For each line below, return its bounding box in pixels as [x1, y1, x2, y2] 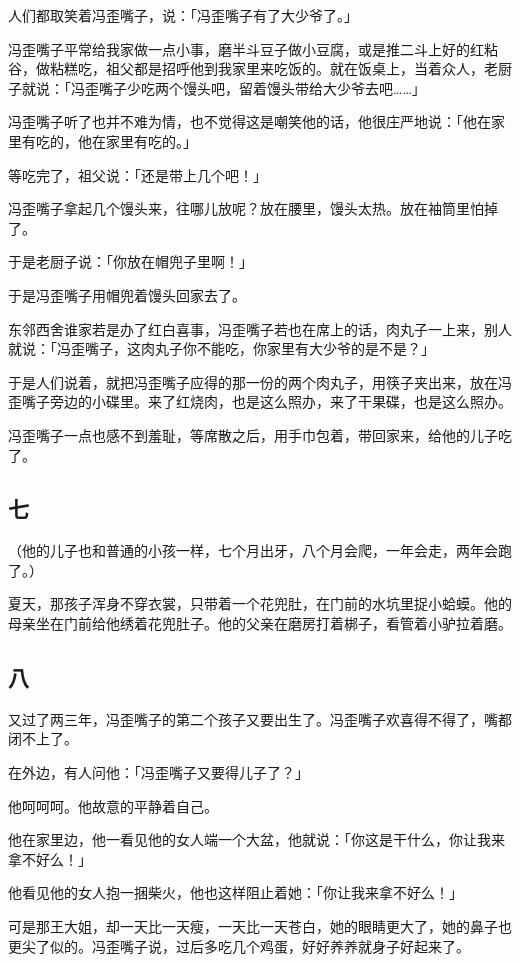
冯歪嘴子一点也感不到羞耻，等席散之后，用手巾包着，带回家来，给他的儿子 [8, 424, 498, 445]
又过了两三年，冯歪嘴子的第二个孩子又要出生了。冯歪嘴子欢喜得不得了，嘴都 [8, 708, 512, 729]
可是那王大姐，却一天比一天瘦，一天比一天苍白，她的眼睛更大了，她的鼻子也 [8, 916, 512, 937]
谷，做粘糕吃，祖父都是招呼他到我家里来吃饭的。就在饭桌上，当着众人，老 [8, 58, 498, 79]
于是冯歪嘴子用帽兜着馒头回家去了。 [8, 284, 246, 305]
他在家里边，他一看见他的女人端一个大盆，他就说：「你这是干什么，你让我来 [8, 829, 505, 850]
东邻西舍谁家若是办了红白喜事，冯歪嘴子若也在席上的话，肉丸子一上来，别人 [8, 318, 512, 339]
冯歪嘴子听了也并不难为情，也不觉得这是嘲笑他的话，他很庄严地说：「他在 [8, 111, 491, 132]
